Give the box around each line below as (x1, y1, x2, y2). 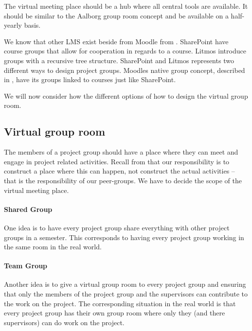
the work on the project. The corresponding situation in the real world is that (4, 298, 236, 308)
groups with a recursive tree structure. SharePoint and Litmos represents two (4, 55, 234, 65)
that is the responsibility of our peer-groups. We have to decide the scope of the (4, 175, 242, 185)
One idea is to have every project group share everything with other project (4, 222, 230, 232)
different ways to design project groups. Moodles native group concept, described (4, 65, 245, 75)
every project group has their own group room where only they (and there (4, 308, 225, 318)
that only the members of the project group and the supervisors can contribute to (4, 289, 248, 299)
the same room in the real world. (4, 242, 102, 252)
